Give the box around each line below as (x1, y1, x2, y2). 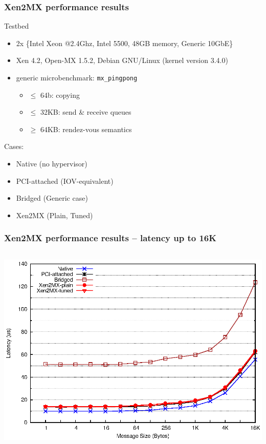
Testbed (4, 20, 29, 31)
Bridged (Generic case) (16, 193, 88, 203)
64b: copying (40, 89, 80, 100)
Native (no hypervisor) (16, 158, 87, 169)
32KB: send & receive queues (40, 107, 131, 117)
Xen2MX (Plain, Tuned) (16, 209, 93, 220)
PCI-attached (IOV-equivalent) (16, 175, 114, 186)
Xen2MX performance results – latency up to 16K (4, 231, 216, 244)
